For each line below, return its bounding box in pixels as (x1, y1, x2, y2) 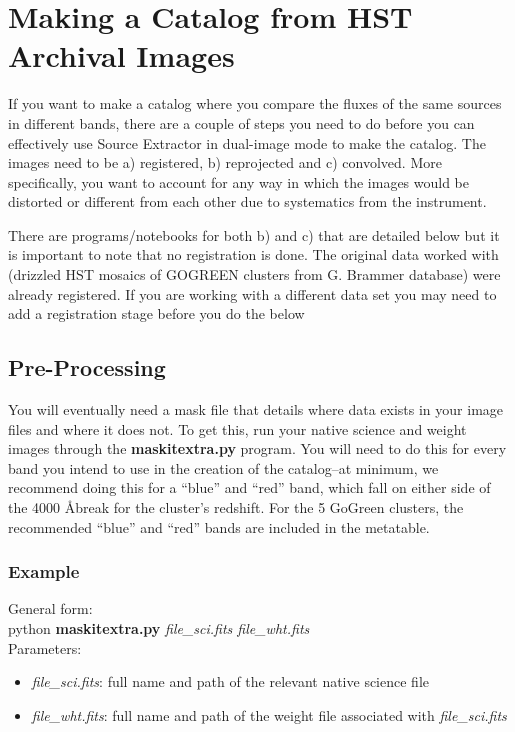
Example (8, 559, 80, 584)
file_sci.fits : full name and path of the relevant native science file (31, 671, 429, 692)
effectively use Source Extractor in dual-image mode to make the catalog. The (8, 132, 486, 153)
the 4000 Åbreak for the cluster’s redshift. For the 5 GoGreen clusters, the (8, 497, 464, 518)
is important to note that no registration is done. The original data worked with (8, 244, 499, 265)
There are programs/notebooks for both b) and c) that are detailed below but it (8, 224, 500, 245)
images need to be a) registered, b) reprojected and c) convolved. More (8, 152, 442, 173)
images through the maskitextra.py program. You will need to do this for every (8, 438, 507, 459)
